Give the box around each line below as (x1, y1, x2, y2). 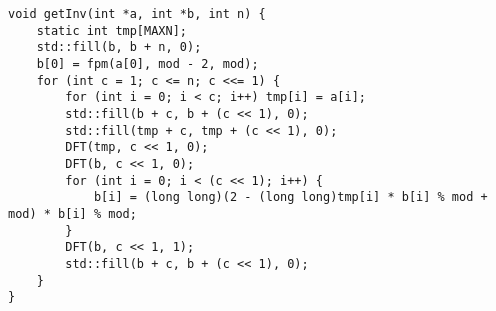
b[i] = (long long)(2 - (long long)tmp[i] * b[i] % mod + (93, 190, 488, 205)
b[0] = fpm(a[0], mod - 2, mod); (36, 56, 259, 71)
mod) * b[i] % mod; (8, 206, 137, 221)
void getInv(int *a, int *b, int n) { (8, 7, 266, 21)
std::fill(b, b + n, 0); (36, 40, 202, 55)
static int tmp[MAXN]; (36, 23, 187, 38)
